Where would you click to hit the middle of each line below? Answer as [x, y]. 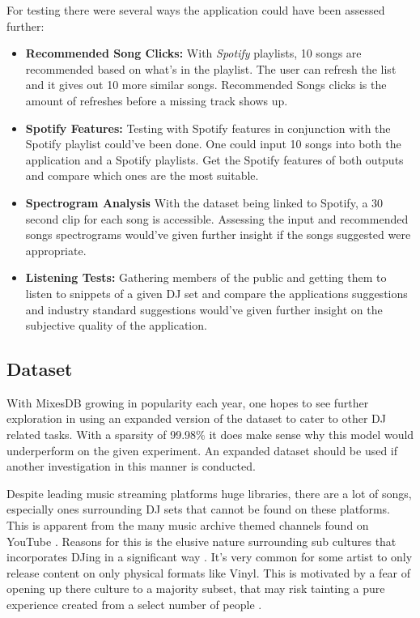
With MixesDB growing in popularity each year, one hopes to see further [188, 402]
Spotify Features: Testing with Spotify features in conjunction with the [208, 128]
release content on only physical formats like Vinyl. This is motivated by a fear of [209, 572]
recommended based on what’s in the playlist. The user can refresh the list [211, 68]
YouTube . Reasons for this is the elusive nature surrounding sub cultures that [202, 541]
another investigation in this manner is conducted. [131, 466]
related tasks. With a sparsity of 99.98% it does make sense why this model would [210, 435]
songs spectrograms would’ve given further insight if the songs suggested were [218, 234]
